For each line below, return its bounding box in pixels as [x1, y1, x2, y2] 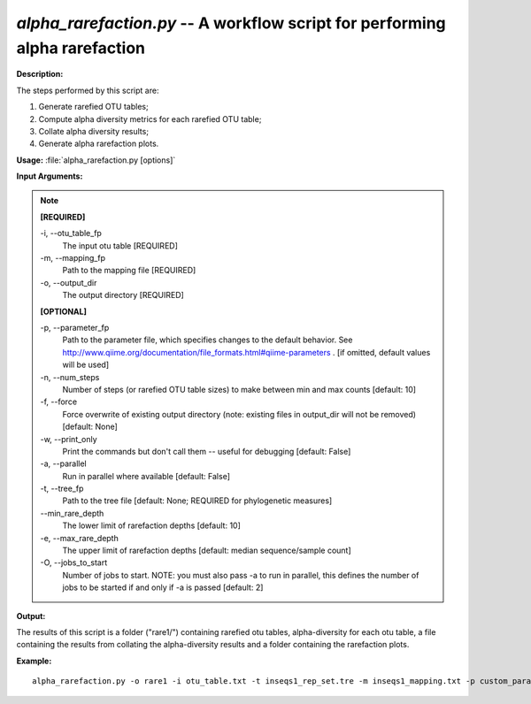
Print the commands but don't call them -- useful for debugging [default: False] [62, 446, 351, 456]
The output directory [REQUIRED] [62, 290, 185, 301]
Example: [16, 655, 52, 666]
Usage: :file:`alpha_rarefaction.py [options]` [16, 155, 176, 165]
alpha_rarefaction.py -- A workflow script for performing [16, 13, 446, 33]
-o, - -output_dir [40, 277, 97, 287]
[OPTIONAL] [40, 306, 88, 317]
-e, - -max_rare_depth [40, 532, 119, 543]
